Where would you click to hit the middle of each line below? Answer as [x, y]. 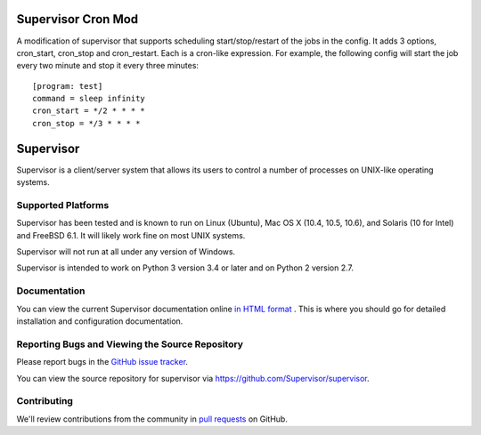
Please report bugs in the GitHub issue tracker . [102, 362]
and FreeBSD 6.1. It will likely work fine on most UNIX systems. [131, 235]
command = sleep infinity [89, 99]
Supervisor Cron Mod [77, 19]
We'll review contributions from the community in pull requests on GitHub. [152, 419]
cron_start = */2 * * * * [89, 111]
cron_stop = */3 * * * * [86, 123]
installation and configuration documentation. [100, 321]
